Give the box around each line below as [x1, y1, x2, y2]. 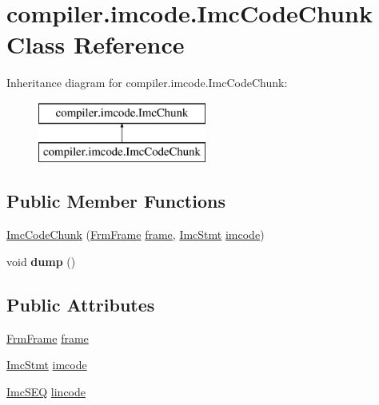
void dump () [6, 252, 76, 269]
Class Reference [6, 28, 185, 61]
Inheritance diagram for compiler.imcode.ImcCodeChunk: [6, 74, 288, 91]
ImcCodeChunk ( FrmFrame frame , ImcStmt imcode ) [6, 226, 265, 243]
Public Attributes [6, 292, 155, 316]
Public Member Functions [6, 189, 225, 213]
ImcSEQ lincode [6, 383, 86, 399]
